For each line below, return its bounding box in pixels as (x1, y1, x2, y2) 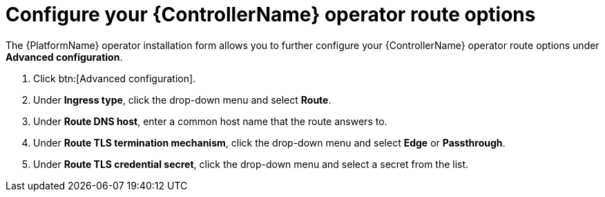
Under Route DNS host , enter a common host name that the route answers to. (33, 115, 387, 127)
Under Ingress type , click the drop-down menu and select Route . (33, 93, 332, 106)
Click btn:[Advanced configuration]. (33, 72, 196, 84)
